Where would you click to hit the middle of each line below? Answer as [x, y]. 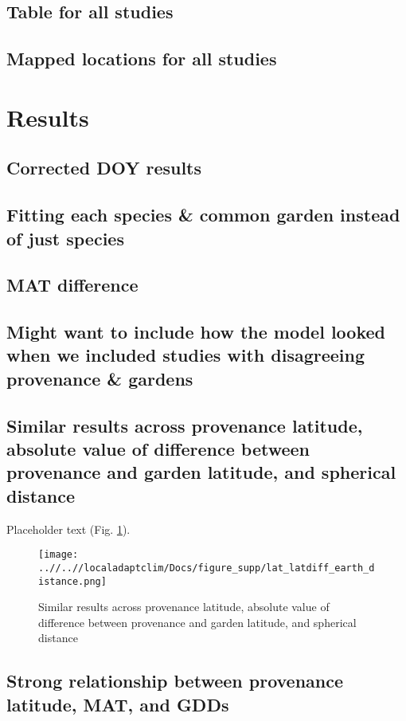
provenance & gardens [100, 378]
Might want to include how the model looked [196, 332]
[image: [59, 555]
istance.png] [72, 581]
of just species [65, 238]
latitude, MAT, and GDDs [118, 704]
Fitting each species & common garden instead [203, 215]
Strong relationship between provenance [175, 681]
